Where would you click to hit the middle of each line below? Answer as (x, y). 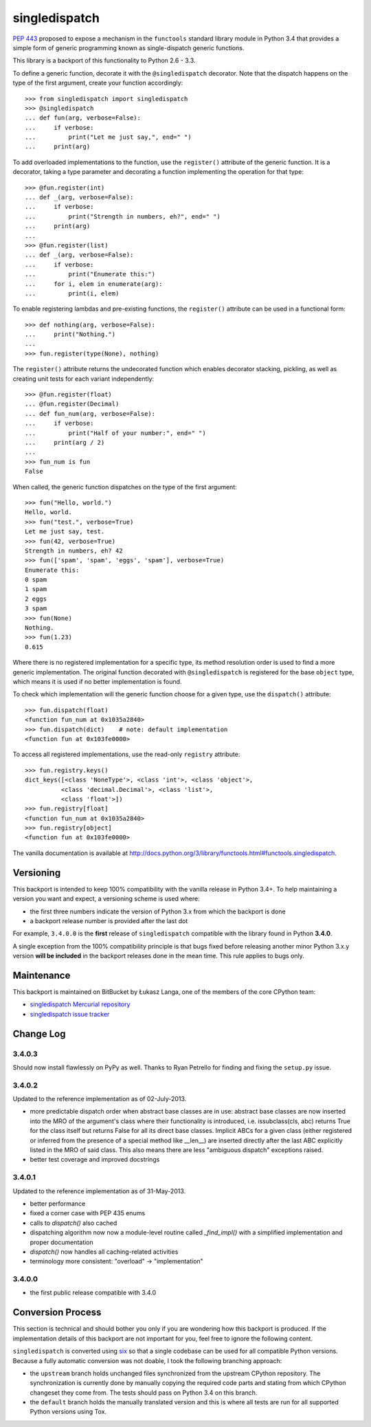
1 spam (36, 589)
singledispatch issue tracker (70, 1014)
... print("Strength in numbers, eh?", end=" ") (123, 216)
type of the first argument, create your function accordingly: (98, 83)
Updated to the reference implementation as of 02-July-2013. (100, 1099)
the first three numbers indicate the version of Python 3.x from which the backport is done (158, 911)
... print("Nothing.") (70, 334)
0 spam (36, 580)
